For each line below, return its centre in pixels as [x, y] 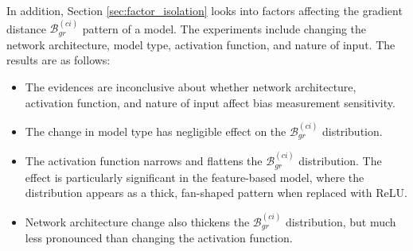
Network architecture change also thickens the [137, 221]
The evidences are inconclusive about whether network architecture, [191, 87]
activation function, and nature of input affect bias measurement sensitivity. [210, 102]
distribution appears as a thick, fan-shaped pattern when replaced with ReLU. [216, 193]
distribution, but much [341, 221]
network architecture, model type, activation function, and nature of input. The [201, 44]
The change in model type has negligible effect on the [156, 131]
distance [26, 28]
